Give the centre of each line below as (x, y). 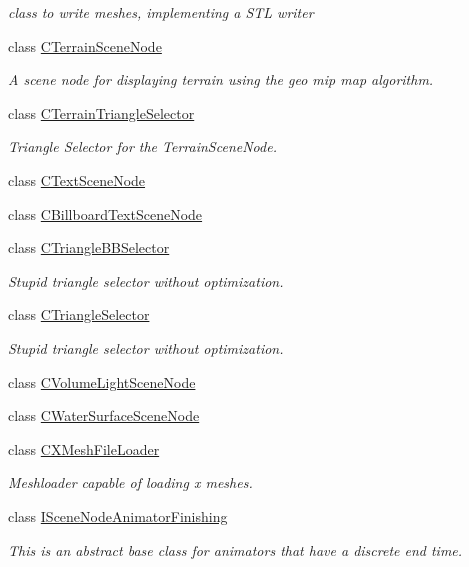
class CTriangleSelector (79, 314)
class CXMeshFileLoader (84, 448)
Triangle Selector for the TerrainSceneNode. (142, 146)
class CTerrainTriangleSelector (101, 112)
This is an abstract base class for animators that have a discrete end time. (235, 549)
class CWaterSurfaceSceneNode (104, 415)
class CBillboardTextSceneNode (105, 213)
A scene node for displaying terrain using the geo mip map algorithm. (221, 79)
